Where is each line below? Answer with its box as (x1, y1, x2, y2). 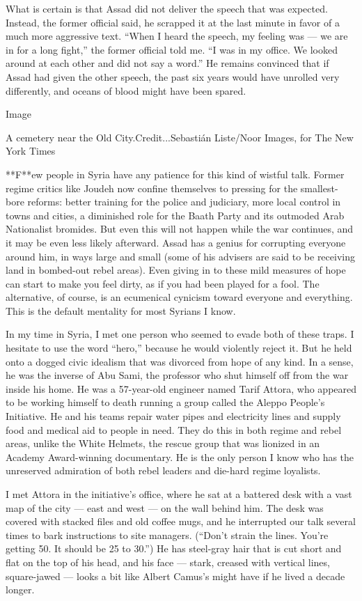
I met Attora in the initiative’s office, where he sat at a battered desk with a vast (6, 487, 352, 501)
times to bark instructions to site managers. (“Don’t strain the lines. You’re (6, 527, 329, 542)
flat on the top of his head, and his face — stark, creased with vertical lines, (6, 554, 330, 569)
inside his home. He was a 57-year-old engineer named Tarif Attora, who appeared (6, 381, 357, 396)
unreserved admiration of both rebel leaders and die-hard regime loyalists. (6, 463, 321, 478)
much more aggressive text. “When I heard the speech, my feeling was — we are (6, 29, 348, 43)
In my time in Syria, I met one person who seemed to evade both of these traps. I (6, 327, 354, 341)
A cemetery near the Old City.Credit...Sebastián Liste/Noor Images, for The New (6, 130, 354, 144)
